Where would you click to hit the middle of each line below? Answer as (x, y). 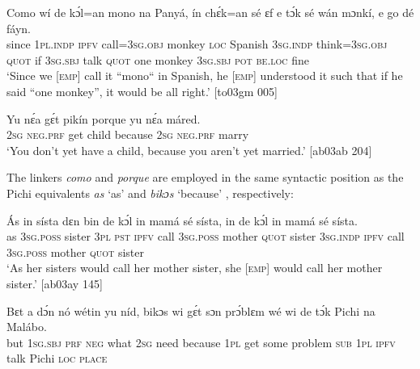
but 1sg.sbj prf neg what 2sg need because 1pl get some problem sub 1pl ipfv (201, 342)
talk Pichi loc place (57, 358)
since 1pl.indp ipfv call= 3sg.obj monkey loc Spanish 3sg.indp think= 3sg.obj (197, 44)
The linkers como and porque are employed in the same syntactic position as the (205, 177)
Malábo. (27, 327)
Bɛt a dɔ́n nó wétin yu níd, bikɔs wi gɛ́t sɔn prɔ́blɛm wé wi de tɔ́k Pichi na (191, 310)
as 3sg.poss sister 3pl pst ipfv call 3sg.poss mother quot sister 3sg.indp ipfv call (206, 236)
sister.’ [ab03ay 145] (55, 283)
